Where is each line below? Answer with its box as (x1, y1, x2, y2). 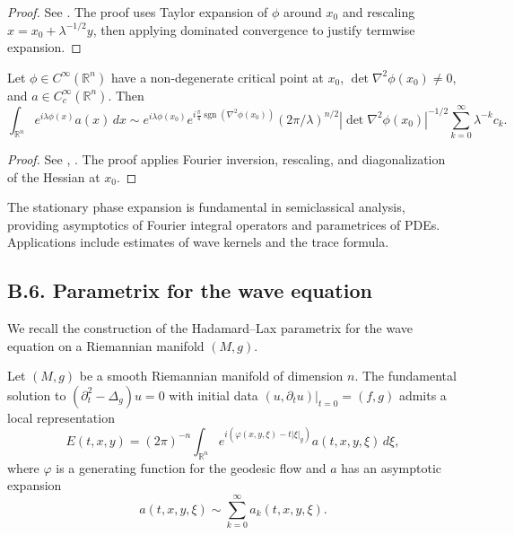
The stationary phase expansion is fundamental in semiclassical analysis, (7, 197, 405, 216)
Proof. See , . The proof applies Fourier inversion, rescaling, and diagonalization (7, 149, 446, 168)
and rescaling (342, 3, 415, 21)
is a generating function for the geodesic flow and (56, 458, 327, 477)
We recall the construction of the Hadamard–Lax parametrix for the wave (7, 319, 414, 338)
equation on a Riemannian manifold (7, 336, 205, 355)
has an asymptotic (341, 458, 442, 477)
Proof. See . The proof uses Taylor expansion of (7, 3, 268, 21)
